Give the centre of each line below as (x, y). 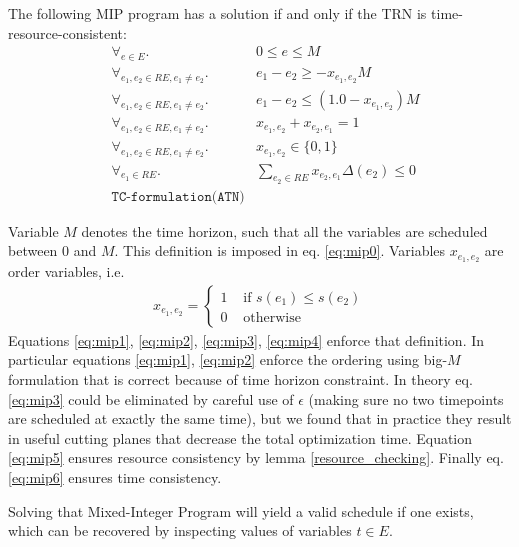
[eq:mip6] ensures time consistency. (115, 477)
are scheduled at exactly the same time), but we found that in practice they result (260, 418)
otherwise (272, 317)
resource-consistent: (67, 32)
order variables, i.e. (66, 271)
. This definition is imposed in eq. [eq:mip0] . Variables (280, 250)
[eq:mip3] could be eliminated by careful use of (151, 398)
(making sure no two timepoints (406, 398)
